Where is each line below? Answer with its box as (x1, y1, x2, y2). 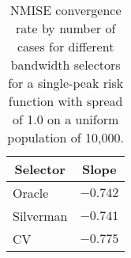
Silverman (13, 207, 68, 225)
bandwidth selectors (10, 55, 121, 74)
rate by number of (15, 19, 116, 37)
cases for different (17, 37, 114, 55)
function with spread (8, 92, 123, 110)
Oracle (13, 184, 49, 202)
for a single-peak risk (8, 74, 124, 92)
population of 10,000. (7, 128, 124, 146)
